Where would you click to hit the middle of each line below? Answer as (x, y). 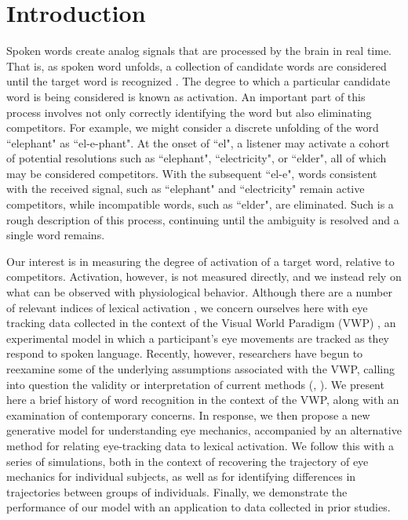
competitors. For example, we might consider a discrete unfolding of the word (193, 127)
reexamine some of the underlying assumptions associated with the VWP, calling (201, 369)
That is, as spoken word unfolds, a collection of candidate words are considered (197, 65)
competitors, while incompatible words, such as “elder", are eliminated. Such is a (200, 204)
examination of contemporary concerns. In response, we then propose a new (188, 415)
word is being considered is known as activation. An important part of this (186, 96)
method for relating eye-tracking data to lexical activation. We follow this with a (200, 445)
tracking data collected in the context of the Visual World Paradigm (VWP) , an (201, 323)
